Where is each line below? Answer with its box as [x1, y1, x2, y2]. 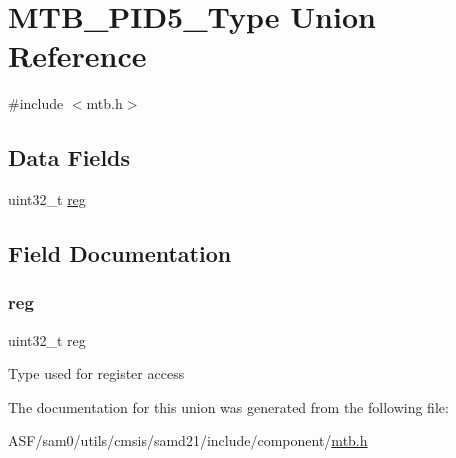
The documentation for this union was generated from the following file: [8, 396, 449, 417]
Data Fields [8, 142, 131, 173]
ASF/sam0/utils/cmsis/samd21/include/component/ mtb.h [8, 430, 368, 451]
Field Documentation [8, 238, 232, 269]
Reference [8, 35, 147, 76]
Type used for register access [8, 363, 185, 384]
